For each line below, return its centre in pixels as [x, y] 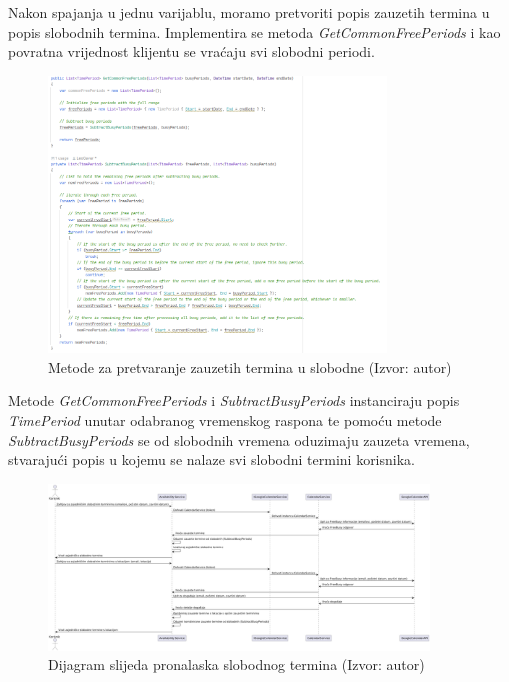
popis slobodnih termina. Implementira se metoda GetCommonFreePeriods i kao [254, 31]
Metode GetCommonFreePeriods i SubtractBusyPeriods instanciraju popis [234, 400]
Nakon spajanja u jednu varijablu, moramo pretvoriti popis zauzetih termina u [249, 12]
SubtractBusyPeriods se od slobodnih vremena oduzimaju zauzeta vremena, [239, 439]
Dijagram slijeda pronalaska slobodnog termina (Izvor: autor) [236, 664]
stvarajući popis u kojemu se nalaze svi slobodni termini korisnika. [211, 459]
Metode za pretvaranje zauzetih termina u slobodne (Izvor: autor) [250, 366]
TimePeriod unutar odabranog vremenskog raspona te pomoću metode [225, 419]
